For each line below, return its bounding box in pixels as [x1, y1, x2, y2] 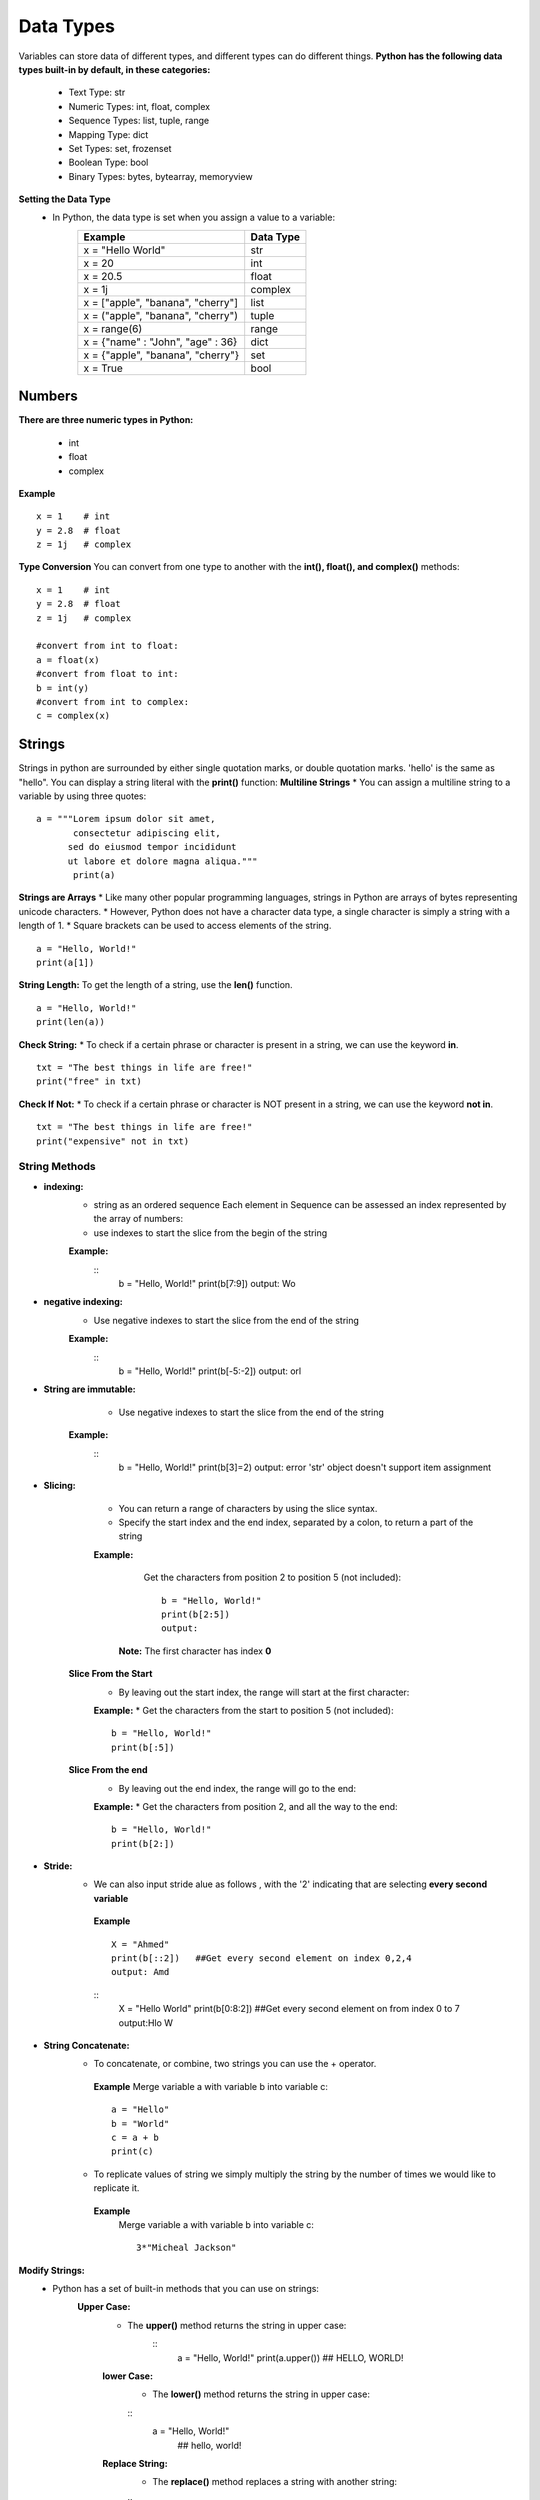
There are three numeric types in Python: [18, 414, 194, 426]
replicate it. [93, 2182, 140, 2194]
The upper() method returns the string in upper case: [127, 2319, 347, 2331]
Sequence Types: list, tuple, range [68, 115, 210, 127]
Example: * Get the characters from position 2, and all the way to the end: [93, 1800, 399, 1812]
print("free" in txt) [36, 1076, 142, 1087]
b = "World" [111, 2118, 170, 2129]
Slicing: [43, 1480, 77, 1492]
